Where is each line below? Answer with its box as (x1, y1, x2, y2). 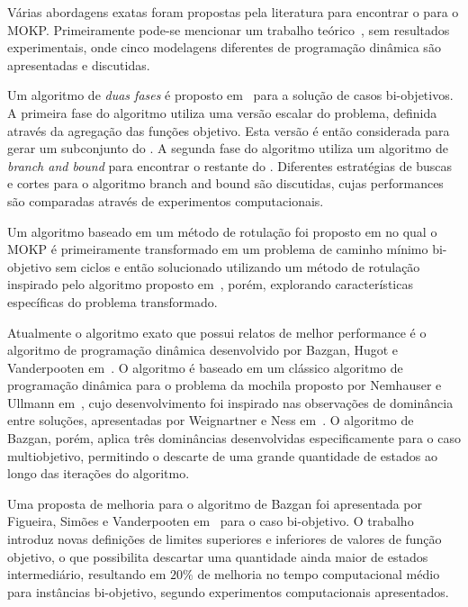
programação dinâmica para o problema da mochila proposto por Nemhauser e (7, 376, 442, 394)
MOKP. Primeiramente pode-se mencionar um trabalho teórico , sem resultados (7, 20, 450, 39)
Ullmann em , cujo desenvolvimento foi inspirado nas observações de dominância (7, 393, 454, 412)
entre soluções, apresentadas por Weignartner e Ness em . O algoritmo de (7, 411, 414, 430)
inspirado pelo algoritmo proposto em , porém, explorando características (7, 275, 413, 294)
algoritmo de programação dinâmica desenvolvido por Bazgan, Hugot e (7, 340, 399, 359)
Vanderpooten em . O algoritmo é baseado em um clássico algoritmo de (7, 358, 403, 376)
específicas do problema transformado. (7, 292, 218, 311)
